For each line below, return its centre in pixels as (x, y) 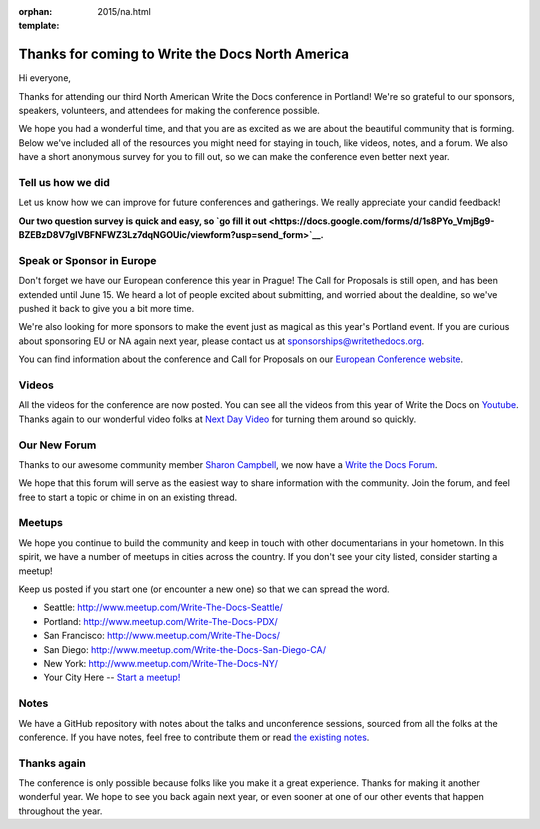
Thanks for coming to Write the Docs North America (184, 54)
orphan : (35, 11)
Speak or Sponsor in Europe (87, 260)
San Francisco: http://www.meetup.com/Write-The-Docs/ (161, 636)
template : (39, 26)
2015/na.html (124, 11)
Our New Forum (57, 445)
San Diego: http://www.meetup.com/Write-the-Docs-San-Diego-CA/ (185, 649)
